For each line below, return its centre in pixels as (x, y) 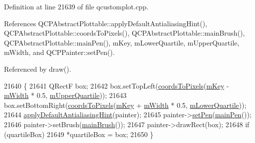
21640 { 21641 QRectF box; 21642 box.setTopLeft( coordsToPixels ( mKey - (117, 85)
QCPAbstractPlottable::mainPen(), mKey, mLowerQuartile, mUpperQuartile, (122, 42)
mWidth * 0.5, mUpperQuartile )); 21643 (65, 95)
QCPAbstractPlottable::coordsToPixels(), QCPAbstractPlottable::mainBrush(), (125, 33)
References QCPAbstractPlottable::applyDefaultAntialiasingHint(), (106, 23)
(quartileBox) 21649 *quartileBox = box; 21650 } (79, 134)
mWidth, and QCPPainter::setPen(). (59, 52)
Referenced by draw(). (38, 69)
